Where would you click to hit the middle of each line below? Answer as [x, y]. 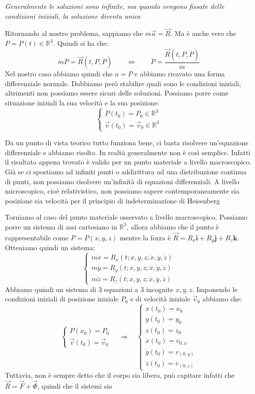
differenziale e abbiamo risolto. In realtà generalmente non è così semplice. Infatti [128, 152]
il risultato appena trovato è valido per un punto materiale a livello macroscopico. [128, 162]
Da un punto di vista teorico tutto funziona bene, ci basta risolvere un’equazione [127, 143]
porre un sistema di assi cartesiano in [61, 226]
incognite [160, 289]
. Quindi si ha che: [81, 43]
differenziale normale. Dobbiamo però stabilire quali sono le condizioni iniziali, [123, 83]
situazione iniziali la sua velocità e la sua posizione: [82, 103]
